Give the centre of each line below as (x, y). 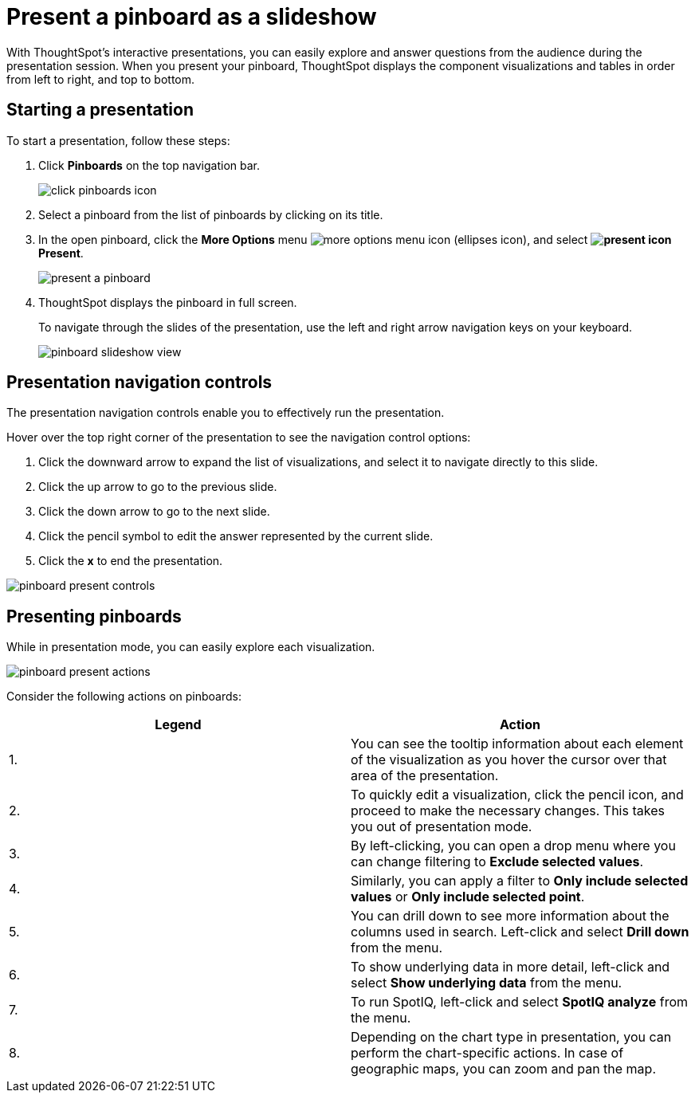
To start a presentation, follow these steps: (118, 140)
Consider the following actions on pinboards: (124, 697)
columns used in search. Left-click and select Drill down (520, 932)
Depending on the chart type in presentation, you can (511, 1037)
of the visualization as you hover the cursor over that (509, 760)
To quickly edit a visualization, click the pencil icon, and (517, 795)
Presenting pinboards (94, 616)
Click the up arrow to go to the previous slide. (158, 487)
